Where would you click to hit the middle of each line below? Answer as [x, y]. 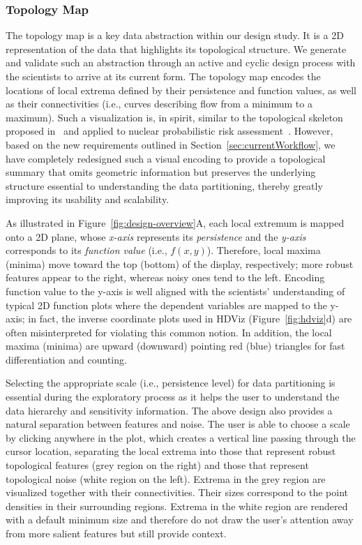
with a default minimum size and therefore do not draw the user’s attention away [180, 520]
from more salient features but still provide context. [116, 533]
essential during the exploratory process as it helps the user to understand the [173, 397]
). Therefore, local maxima [264, 250]
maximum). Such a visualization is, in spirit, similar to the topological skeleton [174, 117]
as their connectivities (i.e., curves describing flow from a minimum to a [159, 104]
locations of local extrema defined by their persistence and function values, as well [181, 90]
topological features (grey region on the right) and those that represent [157, 465]
